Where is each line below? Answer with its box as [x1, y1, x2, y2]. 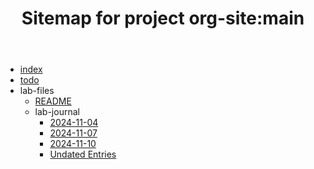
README [34, 95, 72, 107]
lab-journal [34, 106, 80, 118]
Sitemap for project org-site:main [21, 7, 305, 30]
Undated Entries [49, 148, 117, 161]
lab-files [19, 85, 55, 97]
